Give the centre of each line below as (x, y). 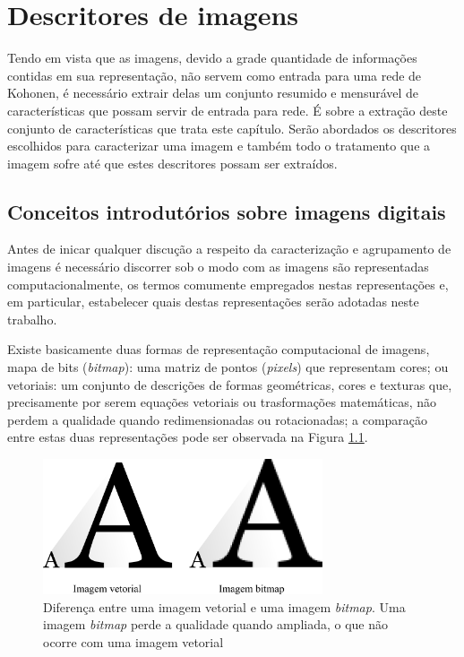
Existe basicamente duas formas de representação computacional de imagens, (219, 349)
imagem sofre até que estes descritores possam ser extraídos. (172, 163)
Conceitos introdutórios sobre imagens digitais (227, 211)
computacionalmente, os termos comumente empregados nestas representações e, (228, 284)
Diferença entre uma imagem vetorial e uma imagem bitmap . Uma (224, 606)
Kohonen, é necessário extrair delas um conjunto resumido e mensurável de (213, 93)
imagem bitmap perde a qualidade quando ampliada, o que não (216, 624)
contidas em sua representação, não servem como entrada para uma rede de (215, 75)
